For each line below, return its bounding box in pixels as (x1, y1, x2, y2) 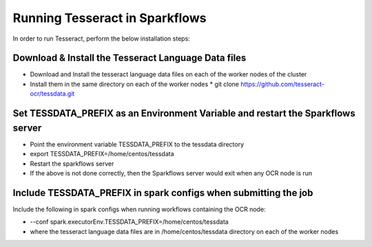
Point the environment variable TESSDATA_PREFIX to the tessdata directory (30, 140, 245, 148)
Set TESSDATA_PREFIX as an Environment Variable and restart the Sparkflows (12, 107, 355, 120)
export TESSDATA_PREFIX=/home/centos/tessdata (30, 150, 175, 158)
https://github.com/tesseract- (240, 80, 325, 88)
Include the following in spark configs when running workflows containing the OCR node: (12, 205, 266, 213)
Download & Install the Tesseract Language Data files (12, 52, 247, 64)
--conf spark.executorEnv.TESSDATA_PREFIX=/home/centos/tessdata (30, 217, 229, 226)
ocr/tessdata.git (30, 89, 75, 98)
